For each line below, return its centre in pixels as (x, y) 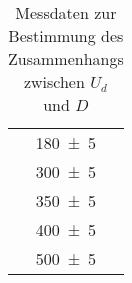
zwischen (54, 81)
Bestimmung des (66, 35)
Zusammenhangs (66, 58)
